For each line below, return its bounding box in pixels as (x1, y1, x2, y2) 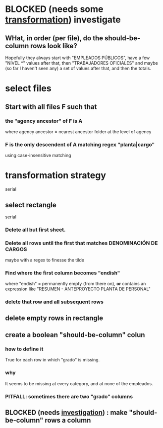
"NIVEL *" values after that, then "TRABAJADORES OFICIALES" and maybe (5, 60, 158, 66)
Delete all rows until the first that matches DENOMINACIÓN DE (5, 240, 158, 247)
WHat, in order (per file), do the (5, 34, 104, 42)
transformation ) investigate (5, 14, 121, 25)
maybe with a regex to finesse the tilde (5, 257, 84, 263)
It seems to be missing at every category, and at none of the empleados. (5, 380, 153, 386)
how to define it (5, 345, 44, 352)
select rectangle (5, 200, 56, 209)
